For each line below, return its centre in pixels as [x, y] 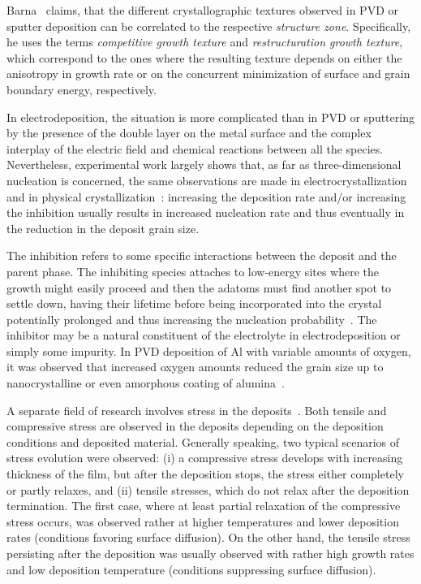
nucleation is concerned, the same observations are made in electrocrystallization [207, 180]
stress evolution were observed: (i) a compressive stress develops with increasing [205, 458]
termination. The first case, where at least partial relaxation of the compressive [204, 506]
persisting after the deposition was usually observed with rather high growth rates [210, 553]
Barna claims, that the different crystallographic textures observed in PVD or [203, 10]
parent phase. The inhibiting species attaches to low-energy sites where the [193, 271]
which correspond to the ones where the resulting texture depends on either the [204, 57]
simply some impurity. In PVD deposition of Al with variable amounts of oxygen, [209, 350]
